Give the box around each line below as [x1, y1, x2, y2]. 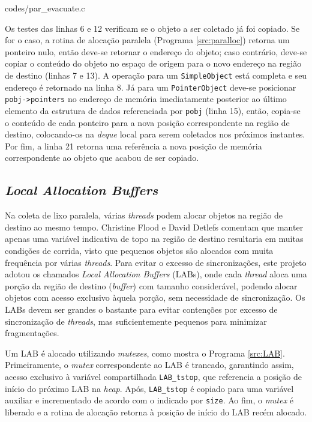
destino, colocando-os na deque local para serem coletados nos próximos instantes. [5, 128, 305, 140]
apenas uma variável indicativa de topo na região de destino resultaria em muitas [5, 232, 304, 245]
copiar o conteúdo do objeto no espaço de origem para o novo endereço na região [5, 57, 302, 70]
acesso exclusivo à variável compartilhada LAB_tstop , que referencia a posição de [5, 370, 302, 382]
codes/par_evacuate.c [5, 2, 85, 14]
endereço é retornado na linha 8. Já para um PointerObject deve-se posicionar [5, 80, 296, 93]
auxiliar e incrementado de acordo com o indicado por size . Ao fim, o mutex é [5, 394, 294, 406]
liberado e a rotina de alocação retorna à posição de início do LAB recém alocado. [5, 405, 307, 418]
